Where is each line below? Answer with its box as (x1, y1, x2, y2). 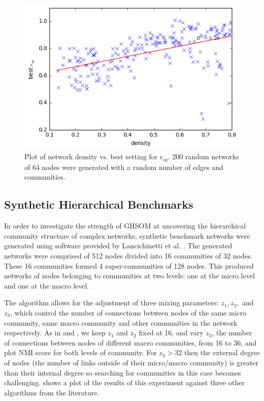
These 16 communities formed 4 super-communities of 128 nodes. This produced (4, 260, 254, 271)
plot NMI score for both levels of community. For (4, 347, 157, 358)
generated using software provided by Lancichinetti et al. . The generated (4, 240, 233, 251)
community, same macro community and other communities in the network (4, 317, 238, 328)
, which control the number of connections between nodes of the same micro (10, 307, 247, 318)
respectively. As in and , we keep (4, 327, 106, 338)
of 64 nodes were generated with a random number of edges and (24, 161, 223, 172)
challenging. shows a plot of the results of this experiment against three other (4, 377, 245, 388)
